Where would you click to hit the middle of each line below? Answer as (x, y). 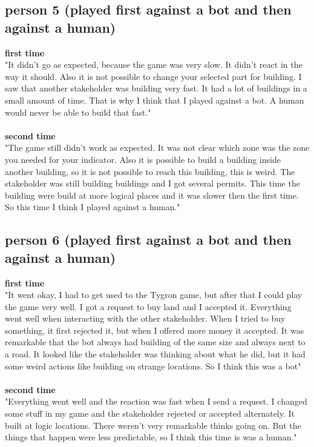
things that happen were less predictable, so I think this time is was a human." (151, 437)
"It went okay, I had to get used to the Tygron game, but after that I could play (154, 295)
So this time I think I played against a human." (93, 207)
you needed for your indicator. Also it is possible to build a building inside (143, 159)
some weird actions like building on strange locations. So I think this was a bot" (153, 366)
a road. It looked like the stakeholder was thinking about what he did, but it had (155, 354)
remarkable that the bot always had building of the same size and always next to (155, 342)
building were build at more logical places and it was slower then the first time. (152, 195)
